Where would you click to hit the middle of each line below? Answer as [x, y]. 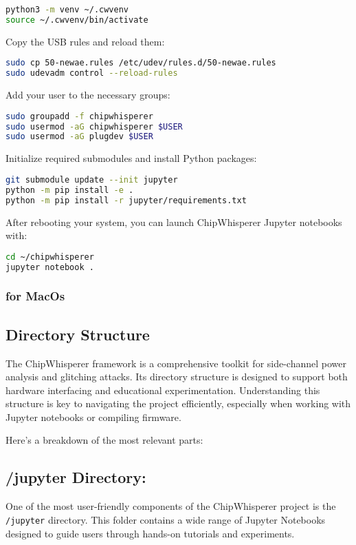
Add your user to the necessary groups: [88, 95]
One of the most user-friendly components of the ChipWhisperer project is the [171, 506]
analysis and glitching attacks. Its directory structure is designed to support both [177, 377]
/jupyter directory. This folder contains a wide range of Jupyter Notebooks [166, 519]
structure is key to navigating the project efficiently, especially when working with [178, 403]
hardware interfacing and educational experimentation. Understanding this [163, 390]
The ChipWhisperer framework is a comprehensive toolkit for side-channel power [176, 363]
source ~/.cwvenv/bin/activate [77, 20]
